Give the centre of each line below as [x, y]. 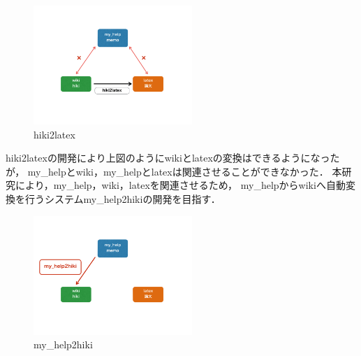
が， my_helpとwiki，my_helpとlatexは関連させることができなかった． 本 [174, 171]
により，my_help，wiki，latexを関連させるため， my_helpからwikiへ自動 [180, 185]
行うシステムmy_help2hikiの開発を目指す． [123, 198]
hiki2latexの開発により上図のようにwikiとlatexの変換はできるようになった [173, 158]
